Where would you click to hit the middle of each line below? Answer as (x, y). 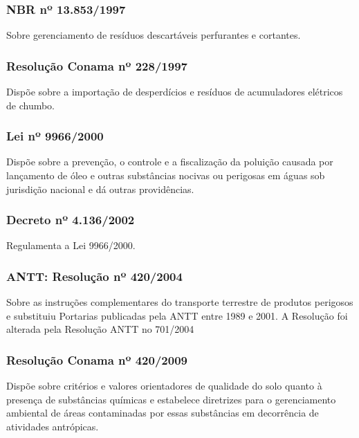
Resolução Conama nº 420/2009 (97, 359)
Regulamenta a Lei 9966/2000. (71, 245)
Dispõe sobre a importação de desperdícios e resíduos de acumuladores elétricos (175, 92)
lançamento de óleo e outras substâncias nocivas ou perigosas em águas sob (166, 175)
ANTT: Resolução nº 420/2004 (94, 276)
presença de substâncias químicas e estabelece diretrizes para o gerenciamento (171, 399)
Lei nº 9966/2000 (55, 136)
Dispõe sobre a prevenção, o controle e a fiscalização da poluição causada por (170, 162)
